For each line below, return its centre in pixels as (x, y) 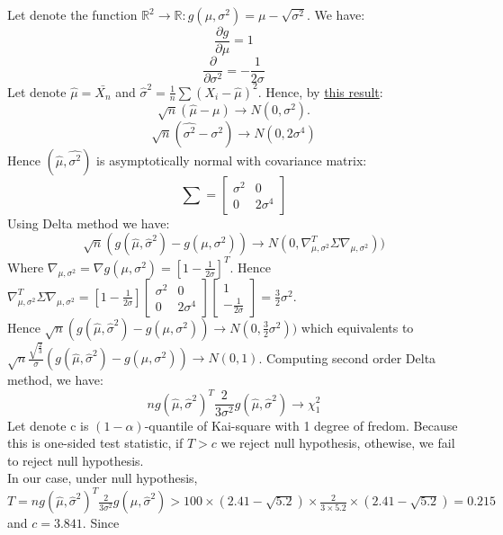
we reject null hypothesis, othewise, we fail (338, 443)
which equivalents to (357, 327)
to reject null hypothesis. (76, 460)
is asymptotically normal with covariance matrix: (232, 160)
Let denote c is (48, 425)
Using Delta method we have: (89, 223)
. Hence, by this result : (320, 91)
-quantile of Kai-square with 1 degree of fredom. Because (301, 425)
